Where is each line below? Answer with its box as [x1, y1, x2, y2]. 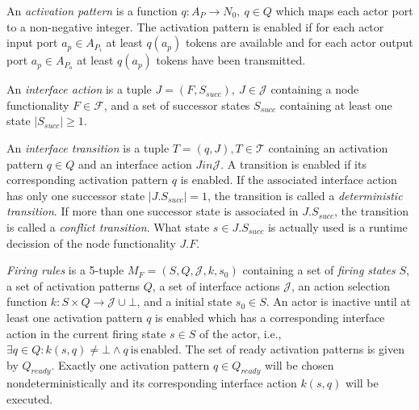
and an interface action [78, 155, 192, 172]
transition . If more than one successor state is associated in [6, 203, 299, 220]
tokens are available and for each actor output [185, 34, 413, 51]
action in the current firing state [6, 324, 166, 341]
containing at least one [279, 96, 392, 113]
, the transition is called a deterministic [207, 186, 403, 203]
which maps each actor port [275, 2, 413, 19]
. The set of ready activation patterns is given [178, 341, 404, 358]
